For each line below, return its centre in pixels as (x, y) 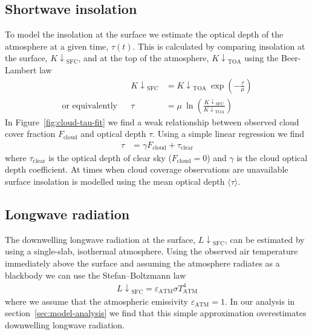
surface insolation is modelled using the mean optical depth (115, 181)
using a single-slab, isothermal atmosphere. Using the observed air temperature (151, 251)
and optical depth (113, 134)
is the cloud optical (272, 157)
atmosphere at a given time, (57, 46)
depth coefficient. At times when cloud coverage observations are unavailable (147, 169)
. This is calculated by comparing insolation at (219, 46)
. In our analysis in (260, 301)
